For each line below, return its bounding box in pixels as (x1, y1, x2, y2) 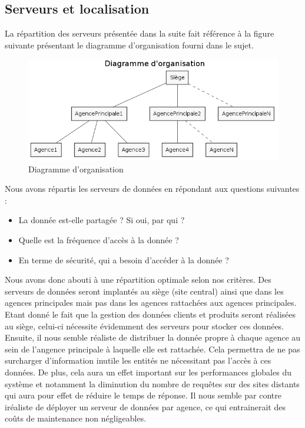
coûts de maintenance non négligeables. (5, 412, 147, 424)
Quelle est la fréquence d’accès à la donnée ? (18, 233, 179, 246)
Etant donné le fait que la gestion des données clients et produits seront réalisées (5, 308, 296, 320)
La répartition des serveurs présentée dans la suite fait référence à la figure (5, 27, 274, 40)
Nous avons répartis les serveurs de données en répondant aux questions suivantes (5, 182, 300, 195)
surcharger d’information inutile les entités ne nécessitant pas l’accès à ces (5, 354, 271, 367)
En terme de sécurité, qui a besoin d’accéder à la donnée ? (18, 253, 229, 266)
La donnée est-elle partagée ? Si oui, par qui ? (18, 214, 185, 226)
